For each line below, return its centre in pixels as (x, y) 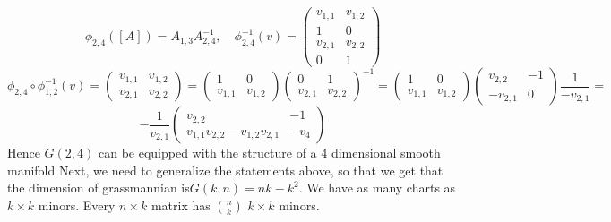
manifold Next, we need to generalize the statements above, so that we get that (225, 170)
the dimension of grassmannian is (99, 188)
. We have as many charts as (377, 188)
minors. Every (77, 205)
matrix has (181, 205)
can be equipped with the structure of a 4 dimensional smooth (269, 153)
